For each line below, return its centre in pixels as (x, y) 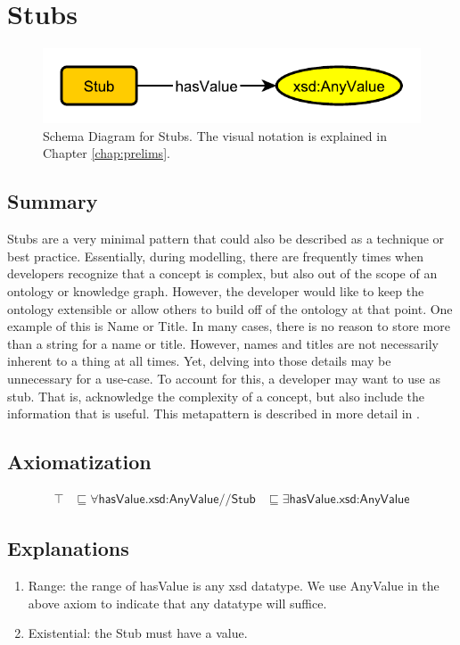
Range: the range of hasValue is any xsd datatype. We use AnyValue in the (234, 586)
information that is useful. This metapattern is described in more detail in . (214, 413)
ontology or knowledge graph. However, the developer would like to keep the (216, 291)
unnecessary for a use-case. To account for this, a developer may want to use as (224, 378)
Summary (53, 201)
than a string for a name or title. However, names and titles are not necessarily (223, 343)
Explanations (68, 548)
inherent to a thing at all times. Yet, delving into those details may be (199, 361)
